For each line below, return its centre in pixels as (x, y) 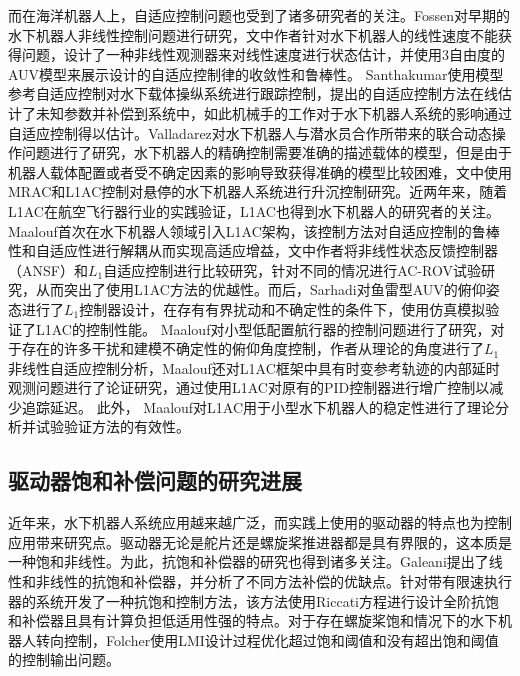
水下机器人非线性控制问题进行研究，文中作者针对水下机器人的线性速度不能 (253, 34)
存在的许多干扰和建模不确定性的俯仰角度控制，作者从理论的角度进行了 (252, 348)
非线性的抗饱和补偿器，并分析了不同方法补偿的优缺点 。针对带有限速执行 (273, 581)
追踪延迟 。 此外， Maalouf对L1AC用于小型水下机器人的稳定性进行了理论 (258, 406)
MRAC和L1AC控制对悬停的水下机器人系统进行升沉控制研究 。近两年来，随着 (258, 191)
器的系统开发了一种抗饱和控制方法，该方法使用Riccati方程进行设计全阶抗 (246, 600)
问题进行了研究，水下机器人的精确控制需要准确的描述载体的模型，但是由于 (266, 152)
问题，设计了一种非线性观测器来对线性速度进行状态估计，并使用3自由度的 (263, 54)
